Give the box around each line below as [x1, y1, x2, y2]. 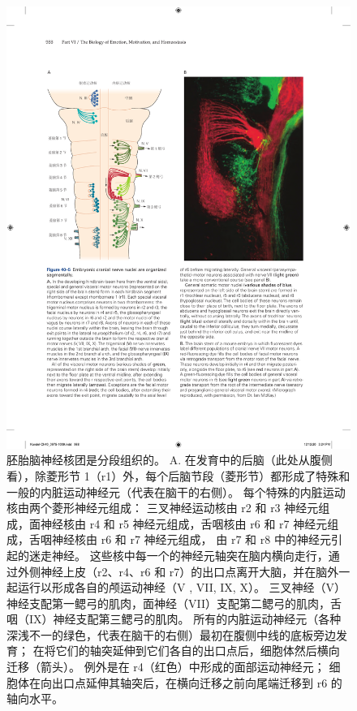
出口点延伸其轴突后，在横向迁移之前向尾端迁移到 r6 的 [51, 674, 342, 691]
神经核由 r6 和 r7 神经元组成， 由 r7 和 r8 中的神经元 [51, 531, 331, 548]
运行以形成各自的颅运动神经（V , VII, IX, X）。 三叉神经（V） [17, 579, 346, 596]
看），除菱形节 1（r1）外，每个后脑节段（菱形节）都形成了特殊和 [6, 467, 351, 484]
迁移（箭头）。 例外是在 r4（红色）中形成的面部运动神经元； [6, 658, 325, 675]
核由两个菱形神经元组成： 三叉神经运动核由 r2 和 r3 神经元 [6, 499, 319, 516]
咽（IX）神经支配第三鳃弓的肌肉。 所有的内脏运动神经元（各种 [6, 610, 342, 627]
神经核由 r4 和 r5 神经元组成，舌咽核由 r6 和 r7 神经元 [40, 515, 328, 532]
